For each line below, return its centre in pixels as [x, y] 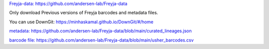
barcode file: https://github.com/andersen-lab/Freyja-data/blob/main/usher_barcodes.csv [101, 40]
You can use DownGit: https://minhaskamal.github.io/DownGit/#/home [81, 22]
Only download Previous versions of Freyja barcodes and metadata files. [84, 13]
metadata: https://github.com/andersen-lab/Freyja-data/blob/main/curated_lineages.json [100, 31]
